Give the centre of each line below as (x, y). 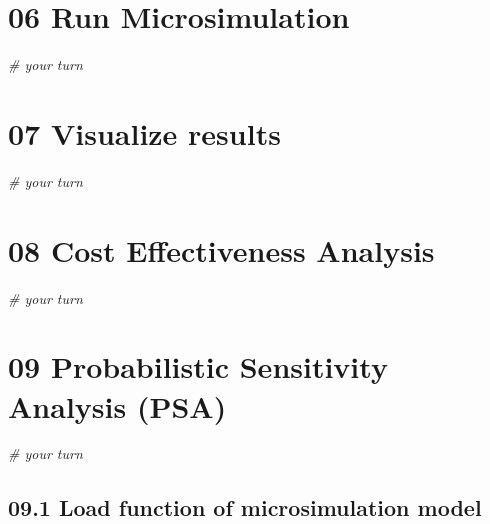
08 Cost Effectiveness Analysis (221, 249)
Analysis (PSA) (117, 405)
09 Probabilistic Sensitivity (198, 366)
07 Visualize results (144, 132)
